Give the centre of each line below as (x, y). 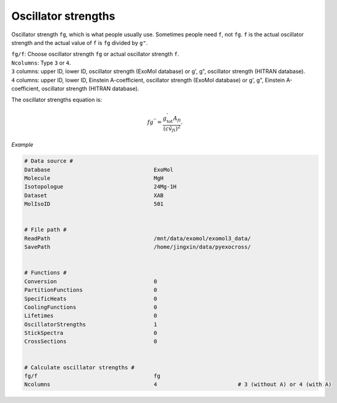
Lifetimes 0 (91, 316)
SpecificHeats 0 (91, 299)
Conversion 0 (91, 281)
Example (22, 145)
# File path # (45, 230)
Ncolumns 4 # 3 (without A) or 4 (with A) (178, 385)
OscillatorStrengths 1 (91, 324)
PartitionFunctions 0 (91, 290)
